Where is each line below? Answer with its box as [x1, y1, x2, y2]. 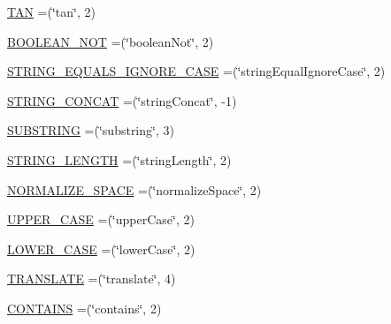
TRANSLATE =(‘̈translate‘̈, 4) [7, 269, 176, 288]
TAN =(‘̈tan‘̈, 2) [7, 3, 96, 20]
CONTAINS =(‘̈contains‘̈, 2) [7, 298, 162, 317]
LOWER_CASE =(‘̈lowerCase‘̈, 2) [7, 239, 195, 258]
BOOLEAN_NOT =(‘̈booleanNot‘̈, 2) [7, 32, 214, 50]
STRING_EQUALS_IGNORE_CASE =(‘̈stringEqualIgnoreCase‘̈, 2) [7, 62, 386, 80]
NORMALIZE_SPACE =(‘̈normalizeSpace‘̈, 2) [7, 180, 262, 199]
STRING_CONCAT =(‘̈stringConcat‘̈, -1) [7, 91, 237, 109]
